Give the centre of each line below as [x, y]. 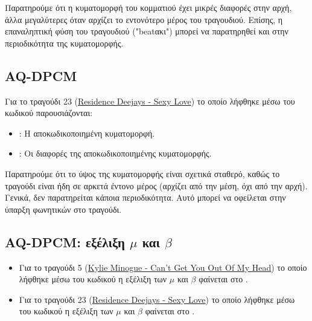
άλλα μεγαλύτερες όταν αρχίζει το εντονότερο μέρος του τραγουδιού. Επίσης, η [144, 19]
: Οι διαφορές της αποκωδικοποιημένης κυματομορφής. [115, 153]
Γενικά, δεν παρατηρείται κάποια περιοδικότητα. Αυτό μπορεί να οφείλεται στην [145, 197]
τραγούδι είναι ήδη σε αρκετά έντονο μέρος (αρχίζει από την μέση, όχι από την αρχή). [156, 185]
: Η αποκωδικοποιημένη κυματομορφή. [87, 133]
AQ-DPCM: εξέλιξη [65, 242]
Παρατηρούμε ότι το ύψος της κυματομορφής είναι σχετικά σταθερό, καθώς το [142, 173]
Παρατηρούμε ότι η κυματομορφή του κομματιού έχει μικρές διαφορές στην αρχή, [148, 7]
